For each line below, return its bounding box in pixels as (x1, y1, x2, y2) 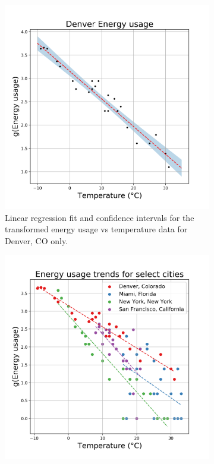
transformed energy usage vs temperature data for (5, 223, 188, 235)
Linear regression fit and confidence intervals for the (5, 211, 194, 223)
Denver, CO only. (5, 234, 68, 247)
